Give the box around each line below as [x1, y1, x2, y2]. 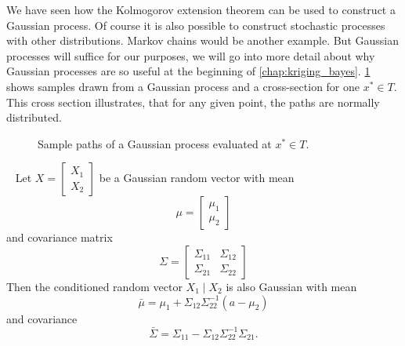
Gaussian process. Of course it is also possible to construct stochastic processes [6, 16, 385, 33]
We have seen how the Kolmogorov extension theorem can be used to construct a [6, 2, 396, 17]
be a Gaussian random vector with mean [99, 169, 295, 186]
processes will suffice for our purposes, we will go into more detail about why [6, 47, 375, 64]
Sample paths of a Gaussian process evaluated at [38, 135, 272, 151]
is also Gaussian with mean [226, 278, 357, 294]
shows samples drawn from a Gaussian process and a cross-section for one [6, 78, 360, 94]
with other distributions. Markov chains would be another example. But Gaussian [6, 32, 399, 49]
